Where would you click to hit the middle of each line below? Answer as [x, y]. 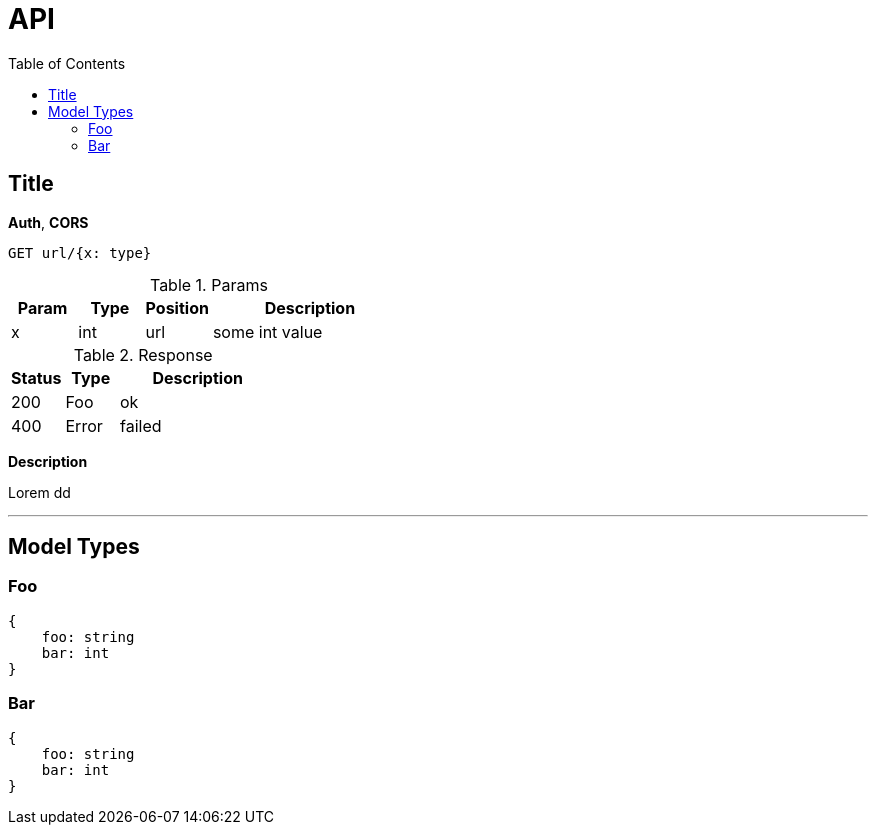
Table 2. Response [143, 354]
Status [36, 377]
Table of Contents [67, 63]
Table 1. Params [208, 284]
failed [140, 425]
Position [177, 307]
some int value [267, 331]
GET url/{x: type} [80, 252]
